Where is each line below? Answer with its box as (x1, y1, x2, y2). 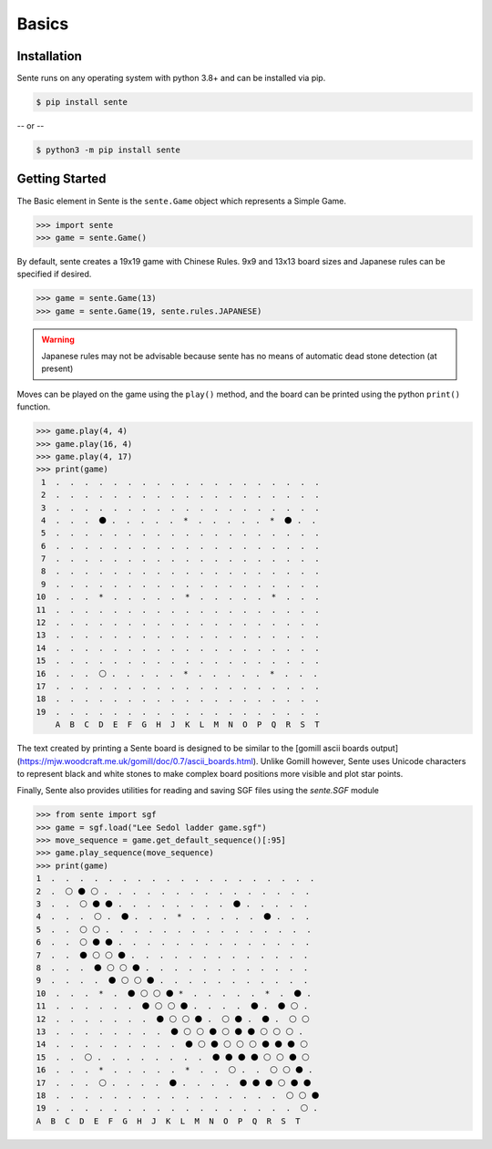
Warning (41, 334, 75, 345)
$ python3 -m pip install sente (36, 145, 181, 155)
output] (370, 743, 399, 754)
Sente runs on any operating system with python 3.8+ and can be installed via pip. (16, 73, 326, 84)
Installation (16, 48, 82, 64)
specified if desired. (16, 269, 92, 280)
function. (16, 401, 51, 412)
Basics (16, 14, 69, 34)
